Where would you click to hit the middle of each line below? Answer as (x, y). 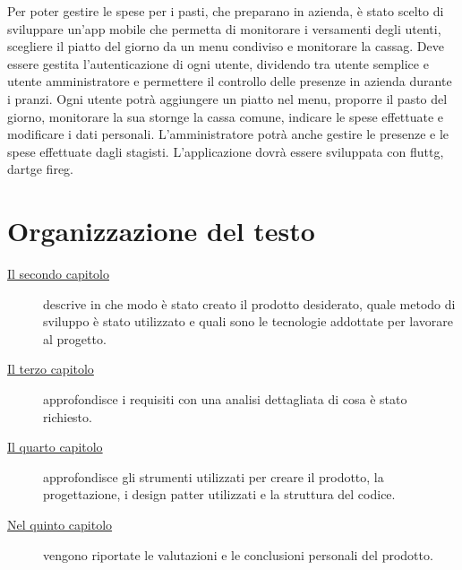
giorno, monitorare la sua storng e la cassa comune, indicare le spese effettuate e (226, 116)
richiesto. (68, 416)
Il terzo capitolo (51, 369)
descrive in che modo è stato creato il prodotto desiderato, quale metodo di (249, 303)
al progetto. (75, 338)
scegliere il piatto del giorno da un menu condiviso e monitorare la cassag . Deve (226, 46)
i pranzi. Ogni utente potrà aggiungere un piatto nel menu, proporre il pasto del (227, 98)
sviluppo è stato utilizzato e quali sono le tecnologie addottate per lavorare (248, 321)
